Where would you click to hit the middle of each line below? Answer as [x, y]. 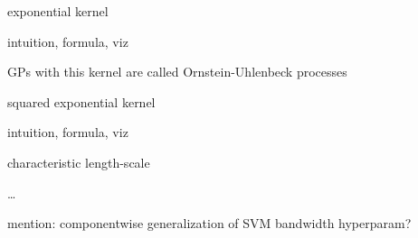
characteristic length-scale [79, 162]
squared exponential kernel [81, 101]
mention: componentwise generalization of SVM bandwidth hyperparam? [209, 223]
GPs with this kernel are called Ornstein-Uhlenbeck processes [177, 72]
